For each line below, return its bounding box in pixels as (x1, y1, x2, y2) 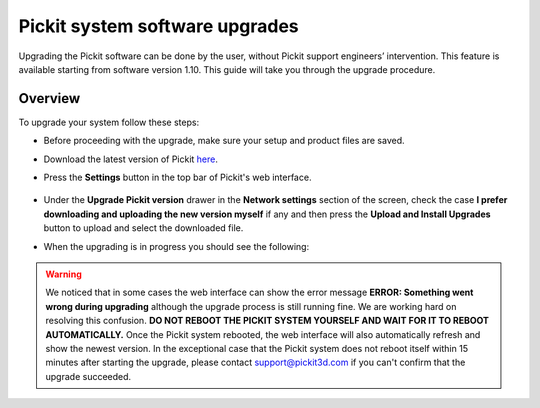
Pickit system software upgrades (18, 15, 299, 37)
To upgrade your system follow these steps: (18, 116, 200, 128)
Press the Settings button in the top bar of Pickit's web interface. (43, 171, 312, 184)
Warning (45, 268, 82, 280)
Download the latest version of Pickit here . (43, 153, 219, 165)
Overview (18, 90, 81, 107)
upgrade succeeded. (45, 370, 132, 382)
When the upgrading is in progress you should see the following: (43, 240, 310, 252)
